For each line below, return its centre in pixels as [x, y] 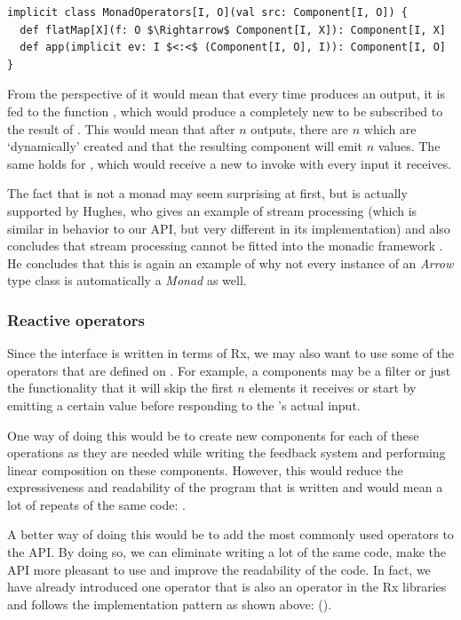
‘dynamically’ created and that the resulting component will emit [185, 146]
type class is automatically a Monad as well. [127, 280]
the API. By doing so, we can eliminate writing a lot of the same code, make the [227, 552]
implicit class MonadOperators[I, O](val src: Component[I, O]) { [208, 12]
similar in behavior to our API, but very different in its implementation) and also [229, 228]
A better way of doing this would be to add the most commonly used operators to [230, 534]
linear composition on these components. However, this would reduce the [205, 469]
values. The [409, 146]
